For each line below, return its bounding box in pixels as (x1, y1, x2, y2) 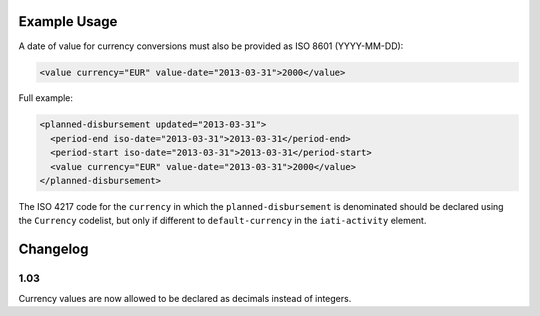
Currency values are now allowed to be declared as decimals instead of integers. (18, 292, 352, 304)
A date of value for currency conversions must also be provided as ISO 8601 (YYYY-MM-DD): (18, 40, 404, 52)
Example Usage (18, 13, 118, 30)
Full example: (18, 92, 74, 104)
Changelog (18, 241, 89, 258)
